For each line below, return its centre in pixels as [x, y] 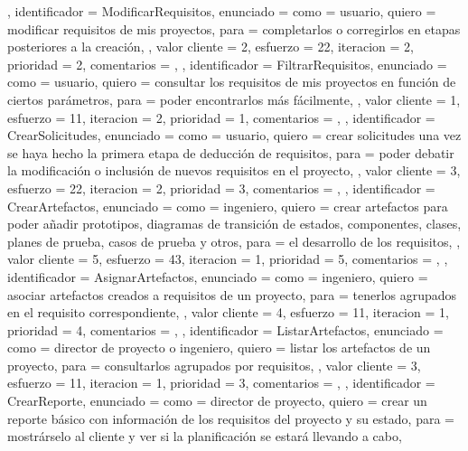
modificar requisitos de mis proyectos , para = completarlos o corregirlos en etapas [234, 28]
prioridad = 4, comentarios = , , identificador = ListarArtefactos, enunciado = [225, 329]
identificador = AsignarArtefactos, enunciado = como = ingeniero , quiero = [218, 276]
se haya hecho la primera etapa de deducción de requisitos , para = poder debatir [231, 152]
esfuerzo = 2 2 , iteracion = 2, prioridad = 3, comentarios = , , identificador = [221, 188]
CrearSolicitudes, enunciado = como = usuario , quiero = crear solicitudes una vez [234, 135]
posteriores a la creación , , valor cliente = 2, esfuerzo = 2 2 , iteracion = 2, [211, 47]
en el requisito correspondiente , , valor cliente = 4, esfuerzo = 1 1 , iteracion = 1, [228, 312]
